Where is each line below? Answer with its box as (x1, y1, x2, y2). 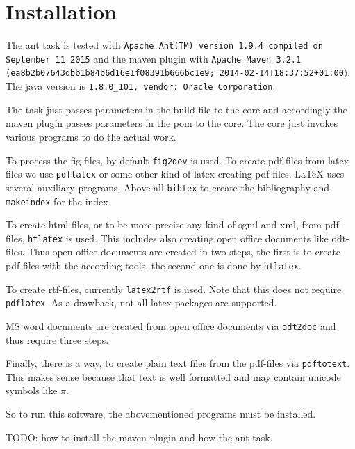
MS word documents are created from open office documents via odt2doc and (6, 318, 336, 333)
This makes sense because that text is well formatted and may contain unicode (6, 369, 341, 384)
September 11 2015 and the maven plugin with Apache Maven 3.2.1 (6, 51, 302, 65)
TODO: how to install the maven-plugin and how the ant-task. (6, 430, 273, 444)
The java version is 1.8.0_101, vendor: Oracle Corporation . (6, 79, 276, 93)
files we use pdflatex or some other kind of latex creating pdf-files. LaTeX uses (6, 166, 345, 181)
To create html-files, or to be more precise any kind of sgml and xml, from (6, 217, 322, 232)
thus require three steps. (6, 332, 109, 347)
